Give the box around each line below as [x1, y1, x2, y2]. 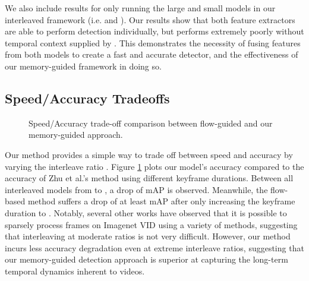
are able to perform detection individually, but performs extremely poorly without [5, 25, 304, 37]
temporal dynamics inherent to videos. [5, 264, 145, 277]
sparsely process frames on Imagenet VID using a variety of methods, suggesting [5, 218, 298, 231]
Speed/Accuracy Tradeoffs [5, 89, 170, 107]
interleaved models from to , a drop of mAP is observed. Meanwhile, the [5, 183, 268, 195]
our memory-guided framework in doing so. [5, 59, 162, 72]
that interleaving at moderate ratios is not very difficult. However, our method [5, 230, 291, 242]
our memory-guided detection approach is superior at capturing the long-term [5, 253, 288, 266]
